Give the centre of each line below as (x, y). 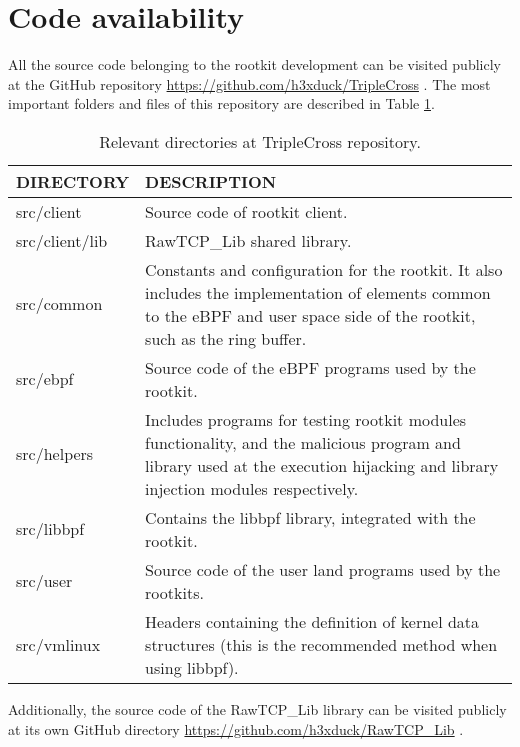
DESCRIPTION (211, 181)
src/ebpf (45, 379)
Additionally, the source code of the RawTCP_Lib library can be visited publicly (257, 708)
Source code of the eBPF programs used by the (310, 367)
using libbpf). (192, 667)
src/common (59, 304)
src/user (44, 581)
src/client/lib (62, 240)
